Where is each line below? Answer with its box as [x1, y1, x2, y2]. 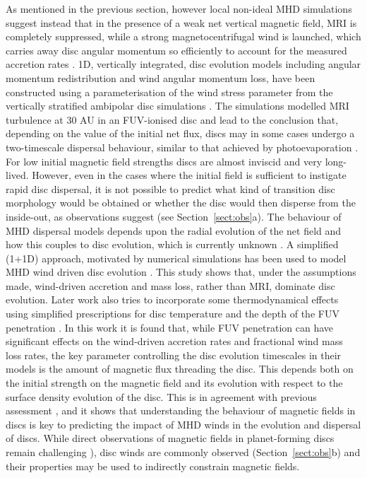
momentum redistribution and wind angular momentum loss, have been [6, 70, 315, 85]
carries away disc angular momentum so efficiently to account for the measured [6, 42, 347, 57]
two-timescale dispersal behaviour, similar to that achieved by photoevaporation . [6, 139, 359, 154]
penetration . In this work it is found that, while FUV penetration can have [6, 320, 334, 334]
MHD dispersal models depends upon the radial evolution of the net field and [6, 223, 342, 238]
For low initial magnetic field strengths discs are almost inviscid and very [6, 153, 323, 168]
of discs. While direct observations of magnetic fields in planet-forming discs [6, 431, 335, 445]
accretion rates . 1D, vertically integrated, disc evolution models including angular [6, 57, 361, 71]
